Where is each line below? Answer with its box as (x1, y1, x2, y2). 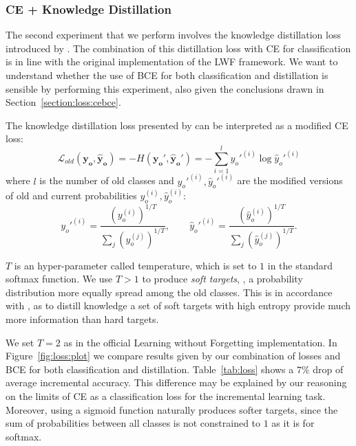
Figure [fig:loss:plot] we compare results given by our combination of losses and (6, 348, 341, 363)
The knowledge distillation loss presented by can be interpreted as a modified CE (6, 118, 348, 132)
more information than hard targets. (6, 312, 159, 326)
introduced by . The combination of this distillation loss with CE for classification (6, 41, 351, 55)
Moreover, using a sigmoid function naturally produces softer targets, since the (6, 402, 338, 416)
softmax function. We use (6, 271, 113, 286)
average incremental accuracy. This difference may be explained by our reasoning (6, 375, 347, 390)
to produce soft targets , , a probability (142, 271, 303, 286)
